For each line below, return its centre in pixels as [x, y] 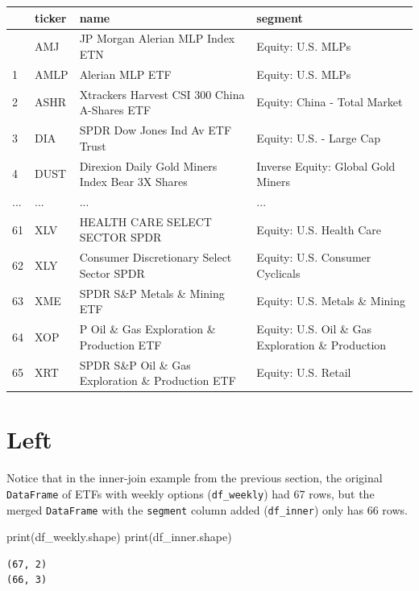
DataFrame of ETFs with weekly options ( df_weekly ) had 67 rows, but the [191, 493]
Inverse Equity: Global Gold [326, 165]
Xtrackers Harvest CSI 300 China [162, 94]
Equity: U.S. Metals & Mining [331, 301]
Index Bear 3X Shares [133, 182]
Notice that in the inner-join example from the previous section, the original [195, 478]
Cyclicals [278, 273]
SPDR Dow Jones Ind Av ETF [156, 130]
